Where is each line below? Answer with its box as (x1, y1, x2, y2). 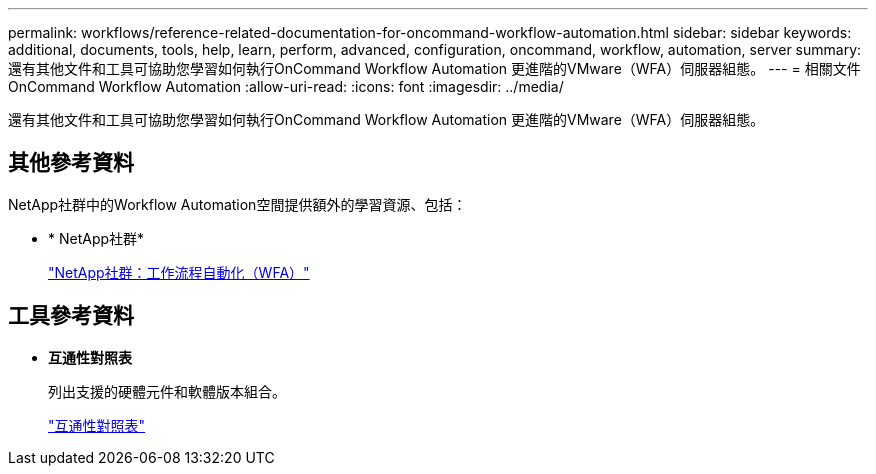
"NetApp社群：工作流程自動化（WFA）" (48, 263, 310, 281)
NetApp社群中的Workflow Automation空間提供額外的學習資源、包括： (8, 195, 467, 213)
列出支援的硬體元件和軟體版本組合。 (48, 382, 286, 400)
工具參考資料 (8, 303, 134, 329)
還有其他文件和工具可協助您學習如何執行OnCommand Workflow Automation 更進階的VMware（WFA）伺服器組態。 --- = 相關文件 (8, 60, 861, 77)
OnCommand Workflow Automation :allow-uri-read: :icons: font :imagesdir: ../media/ (8, 78, 564, 95)
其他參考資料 (8, 150, 134, 176)
